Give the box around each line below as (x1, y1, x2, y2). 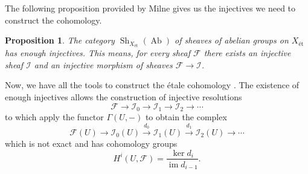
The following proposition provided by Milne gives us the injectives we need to (5, 2, 296, 14)
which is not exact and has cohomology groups (5, 137, 178, 149)
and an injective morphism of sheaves (34, 58, 173, 71)
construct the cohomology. (5, 13, 102, 26)
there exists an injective (204, 47, 291, 59)
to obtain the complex (145, 111, 227, 123)
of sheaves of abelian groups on (175, 34, 289, 47)
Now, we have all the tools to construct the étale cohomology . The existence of (5, 79, 300, 91)
